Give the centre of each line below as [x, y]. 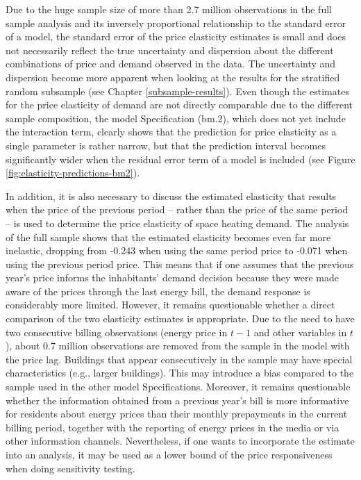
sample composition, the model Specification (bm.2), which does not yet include [176, 118]
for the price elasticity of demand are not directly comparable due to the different [179, 105]
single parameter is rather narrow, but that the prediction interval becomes [166, 145]
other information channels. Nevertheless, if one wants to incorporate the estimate [180, 441]
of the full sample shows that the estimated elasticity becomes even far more [168, 237]
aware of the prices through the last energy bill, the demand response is [158, 291]
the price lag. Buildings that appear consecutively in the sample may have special [179, 359]
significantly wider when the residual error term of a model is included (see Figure [180, 159]
